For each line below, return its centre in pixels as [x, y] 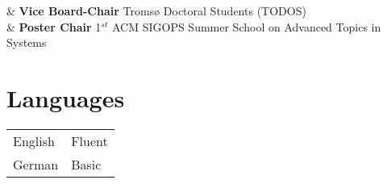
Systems [27, 42]
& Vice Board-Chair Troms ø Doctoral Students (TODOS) [156, 10]
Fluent [89, 140]
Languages [66, 97]
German [36, 164]
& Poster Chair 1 [54, 26]
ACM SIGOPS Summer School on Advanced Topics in [246, 26]
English [34, 140]
